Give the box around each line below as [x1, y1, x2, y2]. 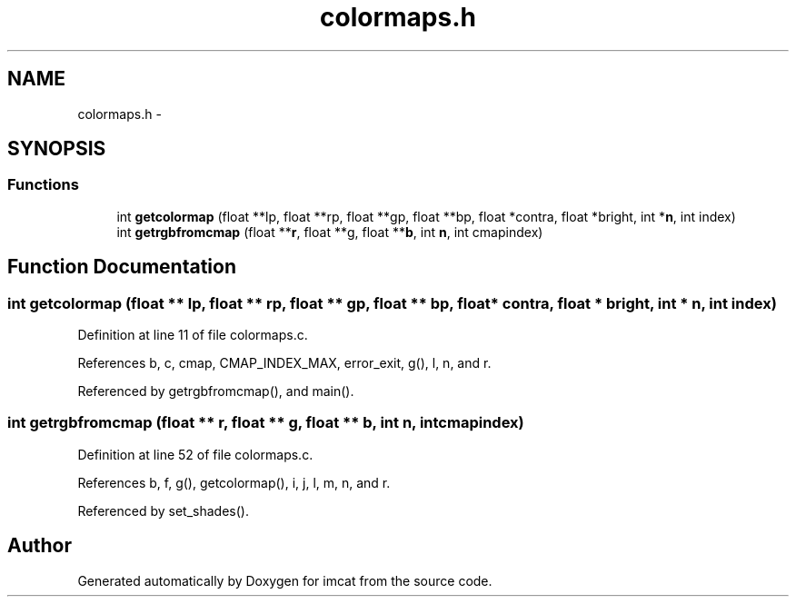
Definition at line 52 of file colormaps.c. [77, 446, 313, 462]
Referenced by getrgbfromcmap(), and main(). [77, 383, 354, 400]
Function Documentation [7, 255, 236, 279]
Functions [7, 175, 79, 194]
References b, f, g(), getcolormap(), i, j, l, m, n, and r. [77, 474, 391, 490]
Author [7, 534, 72, 558]
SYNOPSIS [7, 137, 106, 161]
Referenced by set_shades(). [77, 502, 249, 519]
